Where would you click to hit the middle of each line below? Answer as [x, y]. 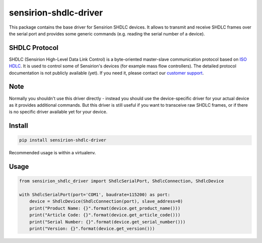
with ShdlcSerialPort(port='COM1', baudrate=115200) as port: [95, 195]
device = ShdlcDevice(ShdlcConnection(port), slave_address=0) [106, 202]
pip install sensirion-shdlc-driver [63, 140]
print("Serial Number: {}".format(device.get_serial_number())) [107, 222]
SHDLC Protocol [34, 48]
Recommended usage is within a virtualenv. [52, 153]
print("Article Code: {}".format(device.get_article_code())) [105, 215]
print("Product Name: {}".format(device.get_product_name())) [105, 208]
